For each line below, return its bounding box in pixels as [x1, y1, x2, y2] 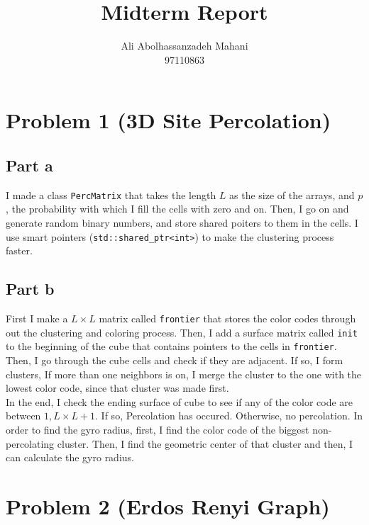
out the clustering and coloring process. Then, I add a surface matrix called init [6, 324, 358, 339]
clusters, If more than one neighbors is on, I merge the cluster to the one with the [6, 366, 362, 381]
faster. [6, 243, 33, 258]
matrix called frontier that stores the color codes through [99, 311, 356, 325]
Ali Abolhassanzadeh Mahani [121, 38, 248, 53]
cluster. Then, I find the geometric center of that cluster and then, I [57, 436, 353, 451]
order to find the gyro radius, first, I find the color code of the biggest [6, 422, 309, 436]
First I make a [6, 311, 68, 325]
